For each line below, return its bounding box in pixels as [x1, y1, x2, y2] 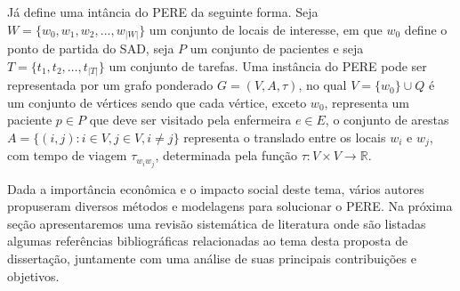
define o [404, 20, 448, 38]
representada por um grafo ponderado [7, 76, 214, 94]
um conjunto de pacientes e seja [190, 39, 364, 58]
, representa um [324, 93, 409, 111]
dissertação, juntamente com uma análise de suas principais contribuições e [7, 248, 416, 267]
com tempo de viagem [7, 146, 127, 165]
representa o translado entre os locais [183, 128, 386, 146]
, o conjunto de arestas [325, 110, 449, 129]
